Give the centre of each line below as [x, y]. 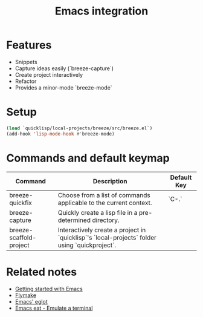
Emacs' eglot [31, 301]
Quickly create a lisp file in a [98, 212]
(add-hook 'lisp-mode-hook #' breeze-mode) [60, 134]
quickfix [21, 203]
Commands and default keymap [88, 158]
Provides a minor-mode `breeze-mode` [64, 87]
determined [74, 220]
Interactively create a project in [102, 230]
